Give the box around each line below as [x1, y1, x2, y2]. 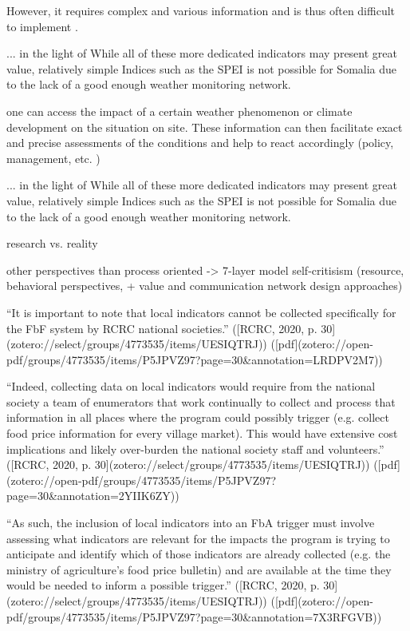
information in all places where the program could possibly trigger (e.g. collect [6, 409, 389, 426]
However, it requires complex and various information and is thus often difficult [6, 2, 396, 18]
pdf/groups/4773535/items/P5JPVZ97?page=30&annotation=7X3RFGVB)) [6, 608, 382, 625]
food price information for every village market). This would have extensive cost [6, 425, 398, 442]
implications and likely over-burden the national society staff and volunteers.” [6, 440, 384, 457]
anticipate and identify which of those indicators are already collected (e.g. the [6, 546, 391, 562]
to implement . [6, 18, 78, 34]
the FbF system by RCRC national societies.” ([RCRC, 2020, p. [6, 319, 317, 336]
